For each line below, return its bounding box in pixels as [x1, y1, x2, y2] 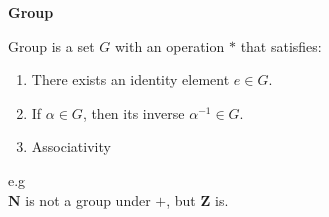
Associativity [31, 136, 111, 157]
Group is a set [8, 35, 95, 56]
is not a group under [25, 189, 151, 210]
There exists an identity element [31, 69, 230, 90]
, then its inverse [82, 102, 185, 123]
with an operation [114, 35, 225, 56]
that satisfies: [240, 35, 322, 56]
